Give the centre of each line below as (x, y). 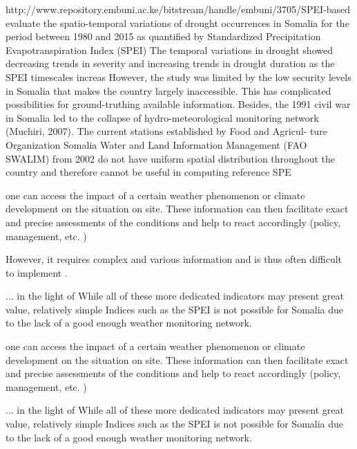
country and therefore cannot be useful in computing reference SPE (148, 172)
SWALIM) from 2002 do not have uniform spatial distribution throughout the (170, 158)
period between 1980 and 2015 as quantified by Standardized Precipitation (163, 36)
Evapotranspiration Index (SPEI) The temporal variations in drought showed (169, 49)
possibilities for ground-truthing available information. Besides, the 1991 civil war (178, 104)
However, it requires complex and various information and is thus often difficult (174, 259)
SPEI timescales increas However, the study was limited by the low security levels (178, 76)
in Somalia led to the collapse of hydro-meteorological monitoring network (162, 117)
